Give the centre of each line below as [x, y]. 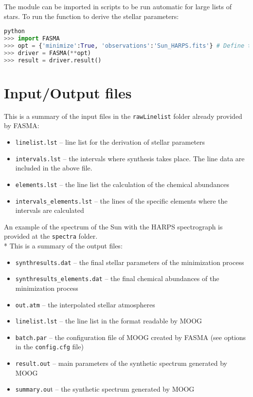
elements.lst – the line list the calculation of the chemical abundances [122, 184]
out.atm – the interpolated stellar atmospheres [85, 304]
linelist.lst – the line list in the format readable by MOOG [109, 321]
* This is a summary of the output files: [63, 246]
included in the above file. [54, 168]
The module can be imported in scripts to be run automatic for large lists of [118, 6]
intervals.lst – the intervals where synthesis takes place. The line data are [130, 158]
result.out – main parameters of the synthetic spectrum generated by [121, 363]
